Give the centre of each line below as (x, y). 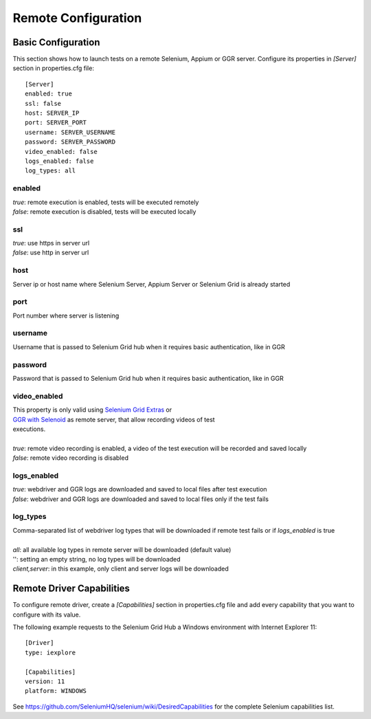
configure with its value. (47, 615)
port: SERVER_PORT (56, 123)
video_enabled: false (61, 152)
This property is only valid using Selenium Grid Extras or (92, 410)
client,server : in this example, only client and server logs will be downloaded (121, 569)
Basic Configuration (56, 42)
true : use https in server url (51, 243)
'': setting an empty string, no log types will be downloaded (97, 559)
